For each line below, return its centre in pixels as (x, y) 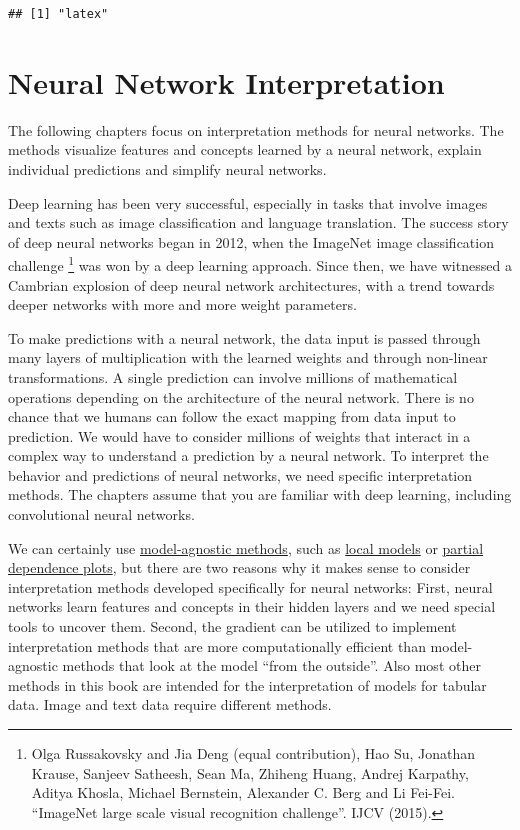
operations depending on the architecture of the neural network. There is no (241, 396)
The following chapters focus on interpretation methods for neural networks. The (256, 129)
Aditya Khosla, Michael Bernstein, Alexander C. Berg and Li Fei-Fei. (243, 792)
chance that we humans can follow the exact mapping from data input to (232, 416)
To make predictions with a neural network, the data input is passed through (244, 337)
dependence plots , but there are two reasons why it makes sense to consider (239, 567)
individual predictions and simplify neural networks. (167, 168)
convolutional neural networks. (101, 514)
